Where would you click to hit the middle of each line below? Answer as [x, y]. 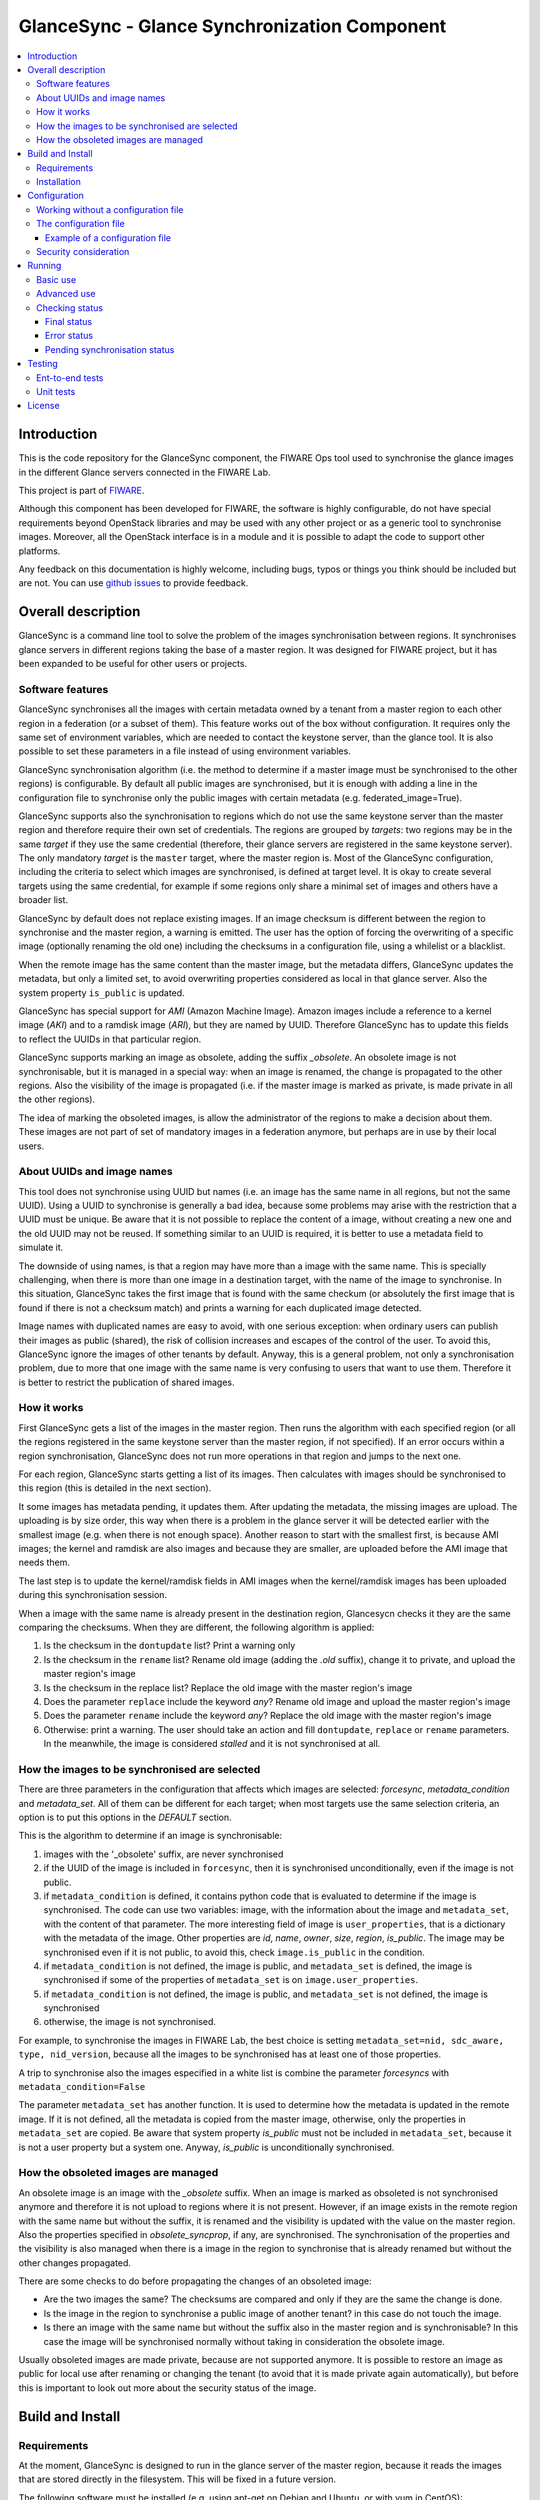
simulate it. [41, 1247]
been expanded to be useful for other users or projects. [133, 664]
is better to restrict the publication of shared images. [126, 1382]
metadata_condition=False [82, 2087]
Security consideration [83, 252]
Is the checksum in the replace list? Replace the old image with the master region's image [228, 1687]
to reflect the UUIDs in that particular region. [110, 1039]
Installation [59, 182]
